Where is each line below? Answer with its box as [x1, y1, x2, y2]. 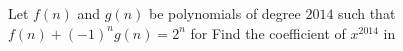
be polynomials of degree [148, 3, 301, 23]
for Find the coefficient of [190, 22, 346, 43]
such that [338, 3, 396, 23]
